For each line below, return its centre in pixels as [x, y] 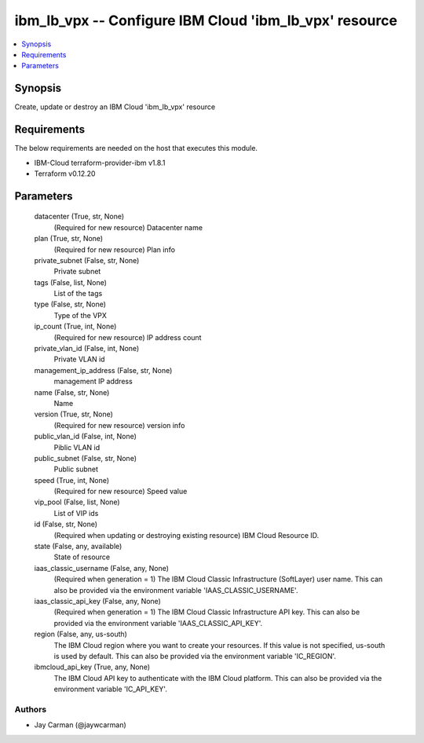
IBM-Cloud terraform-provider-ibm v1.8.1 [100, 163]
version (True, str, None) [74, 414]
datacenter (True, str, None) [79, 217]
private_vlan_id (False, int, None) [87, 349]
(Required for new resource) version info [119, 425]
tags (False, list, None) [71, 282]
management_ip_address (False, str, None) [103, 370]
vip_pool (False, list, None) [77, 502]
